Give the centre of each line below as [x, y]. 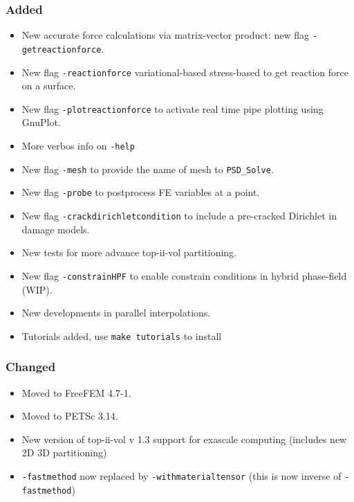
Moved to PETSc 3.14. [70, 416]
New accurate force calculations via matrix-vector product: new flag [165, 35]
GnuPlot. [41, 122]
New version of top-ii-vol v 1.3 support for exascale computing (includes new [184, 439]
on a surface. [49, 86]
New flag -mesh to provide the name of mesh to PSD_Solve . [148, 169]
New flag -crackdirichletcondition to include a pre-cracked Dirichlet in [179, 215]
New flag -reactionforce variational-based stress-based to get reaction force [185, 72]
